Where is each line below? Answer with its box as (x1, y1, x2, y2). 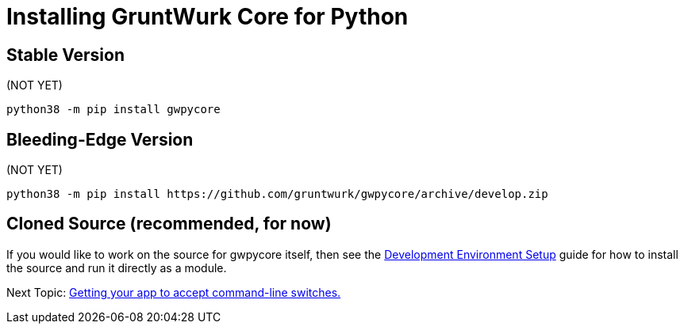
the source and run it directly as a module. (6, 260, 227, 275)
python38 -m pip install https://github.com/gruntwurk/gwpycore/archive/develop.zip (6, 188, 548, 201)
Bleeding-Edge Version (6, 129, 194, 150)
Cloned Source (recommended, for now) (6, 214, 332, 234)
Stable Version (6, 44, 125, 65)
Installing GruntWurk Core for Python (6, 3, 409, 30)
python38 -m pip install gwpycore (6, 103, 221, 116)
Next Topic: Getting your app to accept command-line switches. (6, 285, 341, 299)
